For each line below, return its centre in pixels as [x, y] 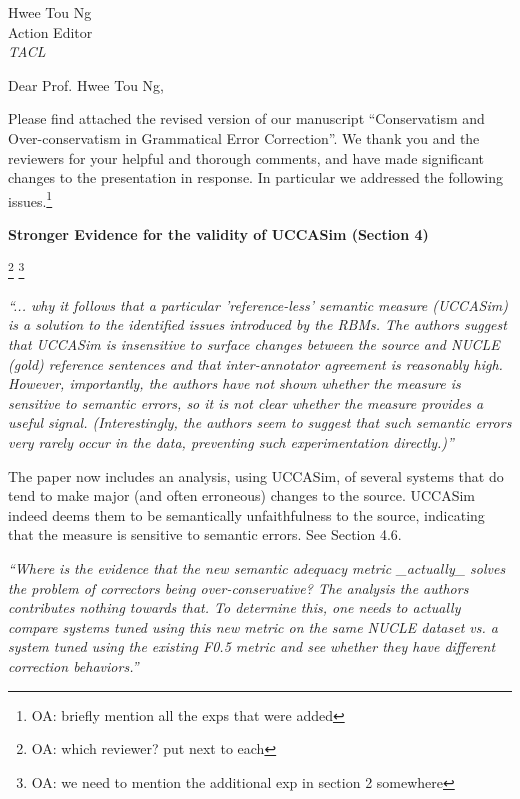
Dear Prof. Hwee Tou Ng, [86, 84]
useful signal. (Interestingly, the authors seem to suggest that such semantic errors [260, 422]
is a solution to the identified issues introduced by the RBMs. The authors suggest [257, 324]
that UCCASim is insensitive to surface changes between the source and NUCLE [254, 344]
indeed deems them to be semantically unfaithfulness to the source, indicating [246, 514]
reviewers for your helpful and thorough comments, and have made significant [246, 157]
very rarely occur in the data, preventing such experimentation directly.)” [231, 442]
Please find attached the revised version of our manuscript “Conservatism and [246, 118]
